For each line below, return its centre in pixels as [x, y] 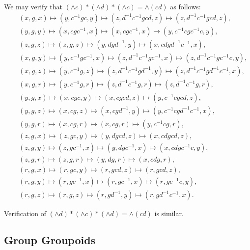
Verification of [25, 213]
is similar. [169, 213]
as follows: [185, 6]
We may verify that [33, 6]
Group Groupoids [50, 240]
